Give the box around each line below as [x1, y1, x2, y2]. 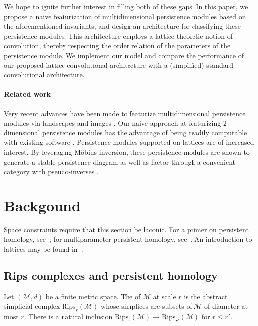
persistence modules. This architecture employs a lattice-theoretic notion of [4, 30, 233, 41]
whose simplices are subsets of [101, 301, 192, 311]
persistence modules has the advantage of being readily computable [42, 127, 247, 137]
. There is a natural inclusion [24, 311, 113, 322]
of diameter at [204, 301, 248, 311]
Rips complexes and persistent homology [4, 268, 218, 283]
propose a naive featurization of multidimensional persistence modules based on [4, 11, 246, 21]
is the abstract [184, 291, 228, 301]
